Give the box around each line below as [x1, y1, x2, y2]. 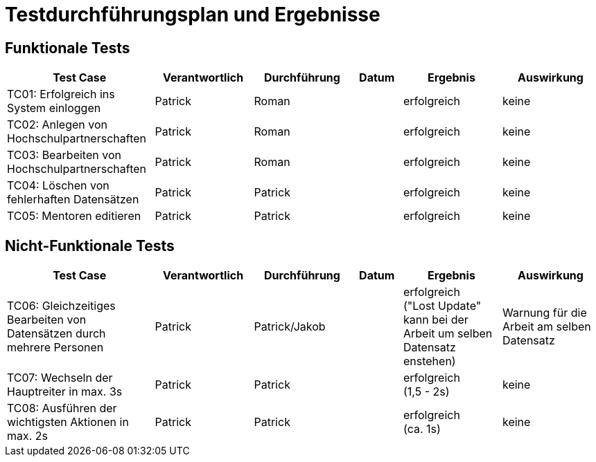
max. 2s [7, 429, 49, 443]
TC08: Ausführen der [7, 401, 117, 416]
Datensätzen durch [7, 326, 106, 341]
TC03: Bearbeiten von [7, 148, 121, 163]
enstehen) [403, 354, 456, 369]
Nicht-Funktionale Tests [5, 237, 175, 255]
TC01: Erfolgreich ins [7, 87, 115, 102]
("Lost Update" [403, 299, 482, 313]
